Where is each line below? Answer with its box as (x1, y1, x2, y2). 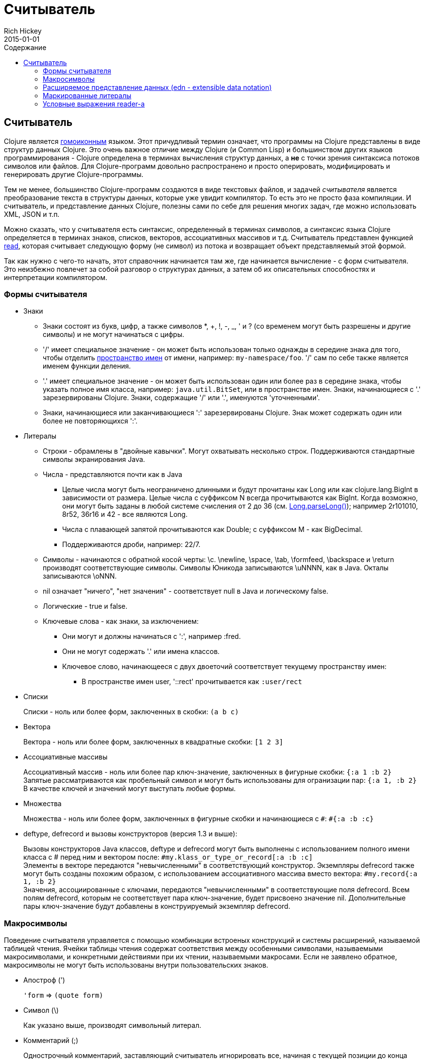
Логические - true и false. (43, 602, 128, 611)
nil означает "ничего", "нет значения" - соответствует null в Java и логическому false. (43, 587, 328, 596)
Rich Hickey (4, 26, 42, 35)
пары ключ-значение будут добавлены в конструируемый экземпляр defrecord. (23, 902, 290, 911)
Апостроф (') (23, 976, 65, 985)
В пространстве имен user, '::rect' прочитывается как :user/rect (82, 677, 302, 686)
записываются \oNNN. (43, 572, 117, 581)
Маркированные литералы (43, 91, 132, 100)
